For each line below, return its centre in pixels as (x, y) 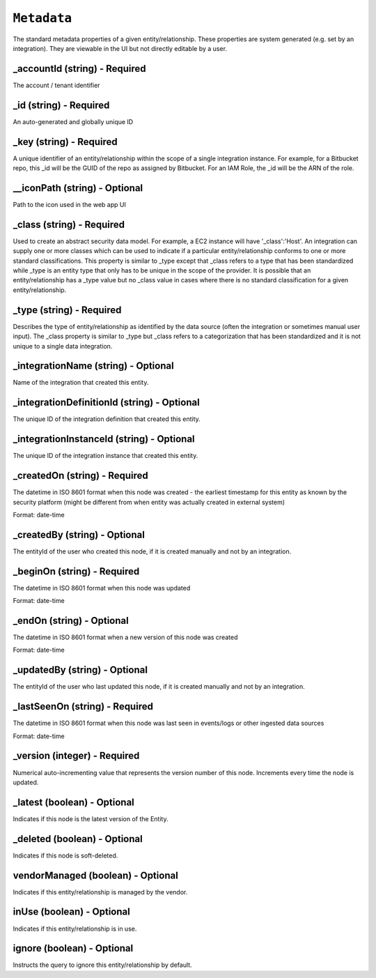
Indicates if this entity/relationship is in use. (75, 929)
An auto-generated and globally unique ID (73, 121)
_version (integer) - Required (76, 756)
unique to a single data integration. (63, 346)
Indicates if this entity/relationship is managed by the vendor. (100, 892)
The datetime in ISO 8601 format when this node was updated (102, 588)
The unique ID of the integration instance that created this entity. (105, 456)
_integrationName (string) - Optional (93, 366)
